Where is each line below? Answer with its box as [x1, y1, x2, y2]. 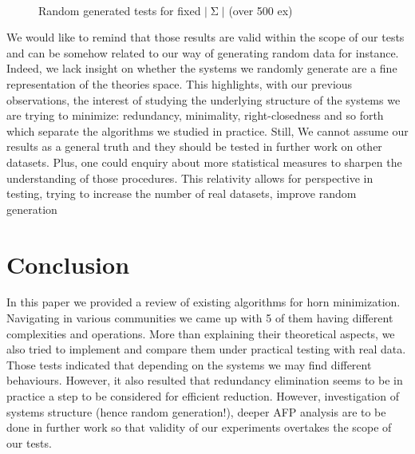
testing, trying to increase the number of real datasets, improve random [6, 185, 357, 202]
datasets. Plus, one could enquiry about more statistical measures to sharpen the [6, 153, 402, 170]
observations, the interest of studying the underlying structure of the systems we [6, 91, 401, 108]
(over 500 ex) [228, 2, 293, 18]
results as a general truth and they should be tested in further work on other [6, 138, 382, 155]
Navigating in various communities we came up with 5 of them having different [6, 310, 393, 326]
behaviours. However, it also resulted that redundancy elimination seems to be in [6, 372, 403, 389]
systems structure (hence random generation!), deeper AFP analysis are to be [6, 403, 386, 420]
